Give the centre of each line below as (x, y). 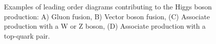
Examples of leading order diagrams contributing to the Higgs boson (108, 7)
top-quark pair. (27, 35)
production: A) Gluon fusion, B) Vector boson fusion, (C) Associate (107, 16)
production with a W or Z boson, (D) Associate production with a (105, 26)
